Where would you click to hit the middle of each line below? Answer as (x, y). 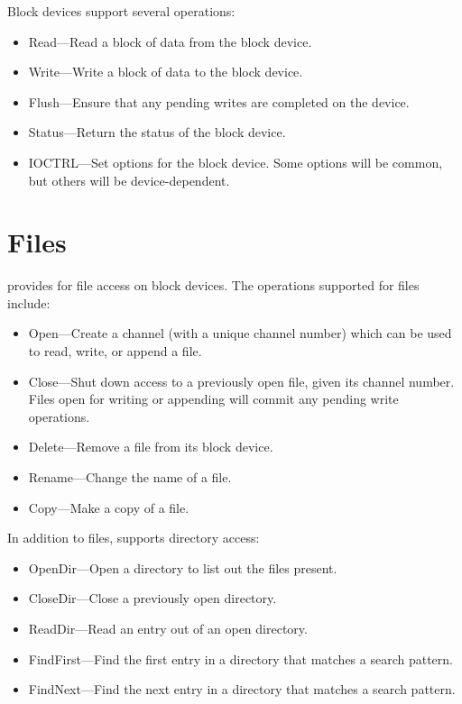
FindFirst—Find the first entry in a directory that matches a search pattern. (240, 658)
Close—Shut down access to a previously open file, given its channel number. (241, 381)
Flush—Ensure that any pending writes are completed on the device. (219, 101)
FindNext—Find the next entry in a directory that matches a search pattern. (242, 689)
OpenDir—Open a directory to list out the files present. (183, 567)
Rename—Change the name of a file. (130, 477)
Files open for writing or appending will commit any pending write (213, 399)
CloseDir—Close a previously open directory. (152, 598)
